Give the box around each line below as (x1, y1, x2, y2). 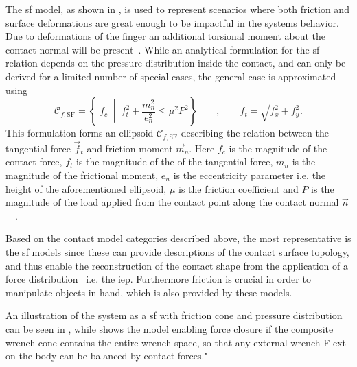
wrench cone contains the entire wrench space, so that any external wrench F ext (5, 335, 347, 349)
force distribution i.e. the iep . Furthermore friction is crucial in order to (5, 272, 311, 286)
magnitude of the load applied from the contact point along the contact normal (5, 195, 339, 209)
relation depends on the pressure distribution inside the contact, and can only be (5, 56, 346, 70)
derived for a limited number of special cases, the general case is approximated (5, 69, 336, 83)
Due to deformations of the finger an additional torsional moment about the (5, 29, 326, 43)
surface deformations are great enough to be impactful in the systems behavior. (5, 15, 339, 29)
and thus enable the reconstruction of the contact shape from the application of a (5, 258, 348, 272)
